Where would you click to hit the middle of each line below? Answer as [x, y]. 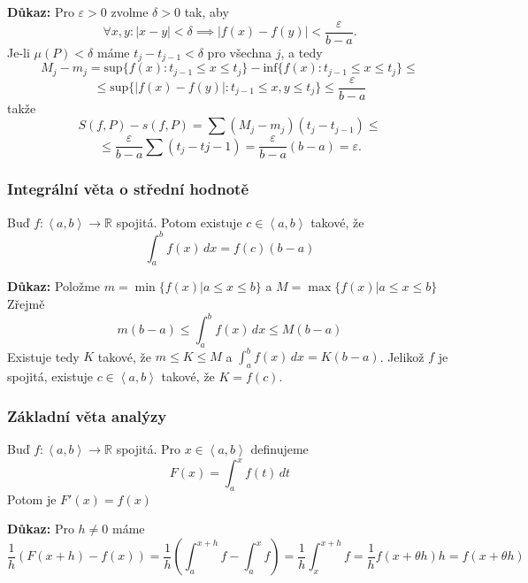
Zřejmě [26, 303]
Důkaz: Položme [54, 286]
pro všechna [240, 52]
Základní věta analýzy [87, 415]
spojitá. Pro [148, 448]
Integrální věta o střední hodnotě [128, 189]
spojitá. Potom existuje [179, 222]
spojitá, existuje [50, 376]
